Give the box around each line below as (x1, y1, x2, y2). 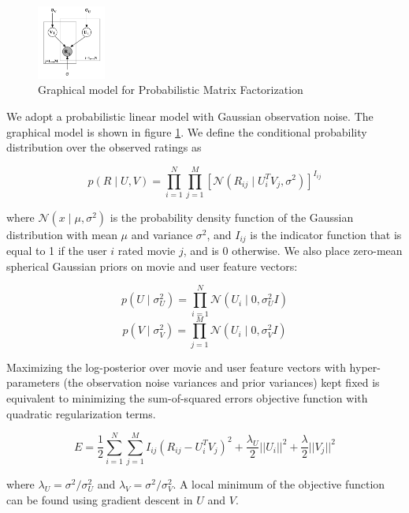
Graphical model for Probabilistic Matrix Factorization (38, 81, 303, 98)
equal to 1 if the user (6, 242, 107, 259)
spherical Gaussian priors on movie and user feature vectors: (6, 257, 298, 274)
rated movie (117, 242, 176, 259)
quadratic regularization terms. (6, 405, 156, 421)
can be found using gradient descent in (6, 491, 193, 507)
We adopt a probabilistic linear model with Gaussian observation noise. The (6, 107, 374, 124)
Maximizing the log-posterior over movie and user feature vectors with (6, 358, 346, 375)
